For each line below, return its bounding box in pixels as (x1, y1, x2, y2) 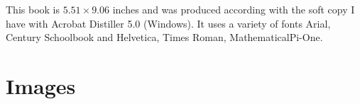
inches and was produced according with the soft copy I (112, 2, 355, 16)
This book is (6, 2, 60, 16)
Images (6, 71, 76, 100)
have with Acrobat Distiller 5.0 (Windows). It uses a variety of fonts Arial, (6, 16, 331, 30)
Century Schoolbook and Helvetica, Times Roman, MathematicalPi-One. (6, 30, 323, 45)
